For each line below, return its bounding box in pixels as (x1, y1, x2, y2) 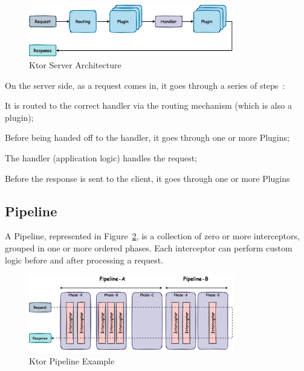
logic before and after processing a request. (5, 253, 164, 266)
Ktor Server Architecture (29, 59, 121, 71)
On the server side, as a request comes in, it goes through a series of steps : (5, 79, 285, 91)
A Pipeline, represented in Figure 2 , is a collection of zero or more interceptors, (5, 230, 300, 242)
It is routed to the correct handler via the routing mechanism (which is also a (5, 99, 292, 112)
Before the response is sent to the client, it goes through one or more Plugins (5, 172, 290, 184)
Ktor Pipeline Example (29, 355, 115, 367)
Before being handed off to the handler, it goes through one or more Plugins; (5, 131, 289, 144)
